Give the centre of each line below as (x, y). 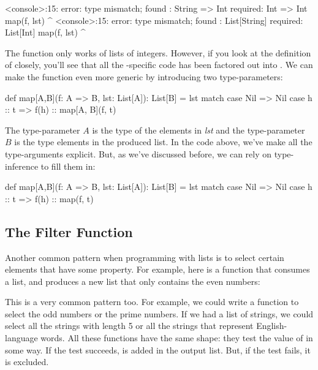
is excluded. (27, 362)
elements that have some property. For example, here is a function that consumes (157, 269)
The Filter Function (69, 231)
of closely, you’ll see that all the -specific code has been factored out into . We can (159, 65)
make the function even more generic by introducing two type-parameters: (144, 76)
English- (272, 326)
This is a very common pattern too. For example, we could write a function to (152, 302)
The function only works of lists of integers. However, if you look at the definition (158, 52)
